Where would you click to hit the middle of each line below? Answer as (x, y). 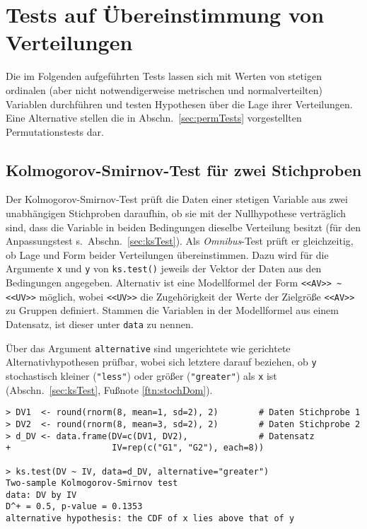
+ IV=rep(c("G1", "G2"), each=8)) (135, 448)
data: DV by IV (41, 495)
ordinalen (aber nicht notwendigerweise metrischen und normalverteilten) (164, 89)
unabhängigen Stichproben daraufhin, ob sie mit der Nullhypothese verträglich (176, 213)
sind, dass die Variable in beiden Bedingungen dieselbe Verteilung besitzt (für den (183, 227)
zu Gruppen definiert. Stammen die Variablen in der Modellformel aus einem (172, 310)
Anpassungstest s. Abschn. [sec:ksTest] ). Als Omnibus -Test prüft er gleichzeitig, (180, 241)
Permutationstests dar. (55, 131)
